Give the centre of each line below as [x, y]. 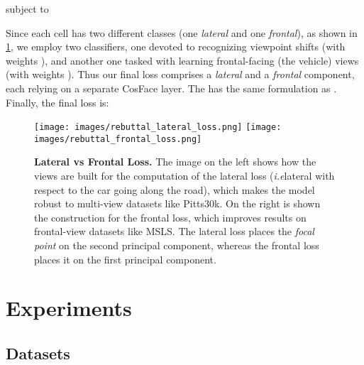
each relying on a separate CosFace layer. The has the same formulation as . [171, 88]
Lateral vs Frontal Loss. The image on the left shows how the [175, 162]
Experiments [69, 308]
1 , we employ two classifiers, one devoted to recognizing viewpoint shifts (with [176, 47]
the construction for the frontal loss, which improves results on [170, 217]
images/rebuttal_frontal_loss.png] [118, 139]
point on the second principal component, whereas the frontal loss [177, 245]
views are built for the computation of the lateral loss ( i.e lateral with [184, 176]
